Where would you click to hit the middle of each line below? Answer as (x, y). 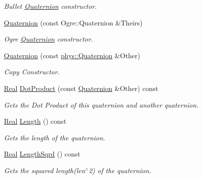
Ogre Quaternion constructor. (49, 39)
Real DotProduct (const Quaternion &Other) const (81, 88)
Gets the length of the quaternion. (55, 137)
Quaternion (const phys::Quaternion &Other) (72, 55)
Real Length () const (35, 121)
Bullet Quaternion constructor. (50, 6)
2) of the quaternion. (120, 170)
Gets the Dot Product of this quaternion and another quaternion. (101, 104)
